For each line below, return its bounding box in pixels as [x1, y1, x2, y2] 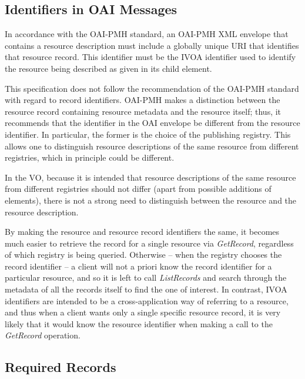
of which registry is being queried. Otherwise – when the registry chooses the [5, 248, 282, 261]
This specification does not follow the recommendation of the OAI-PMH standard [5, 82, 299, 94]
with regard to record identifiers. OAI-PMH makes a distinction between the [5, 94, 280, 106]
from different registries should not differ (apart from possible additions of [5, 182, 272, 195]
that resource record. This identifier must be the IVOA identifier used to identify [5, 51, 296, 63]
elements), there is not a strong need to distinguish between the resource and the [5, 194, 297, 206]
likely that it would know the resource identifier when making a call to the [5, 317, 273, 330]
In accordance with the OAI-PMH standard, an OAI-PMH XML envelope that [5, 28, 289, 40]
